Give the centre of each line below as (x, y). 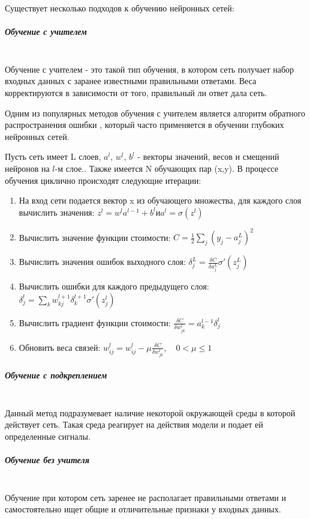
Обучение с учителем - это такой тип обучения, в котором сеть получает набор (150, 69)
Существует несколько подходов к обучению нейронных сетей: (120, 8)
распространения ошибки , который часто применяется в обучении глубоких (145, 125)
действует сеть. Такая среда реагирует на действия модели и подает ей (134, 424)
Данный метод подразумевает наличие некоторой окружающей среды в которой (150, 412)
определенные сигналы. (48, 436)
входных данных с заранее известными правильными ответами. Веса (131, 81)
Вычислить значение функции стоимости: (95, 237)
